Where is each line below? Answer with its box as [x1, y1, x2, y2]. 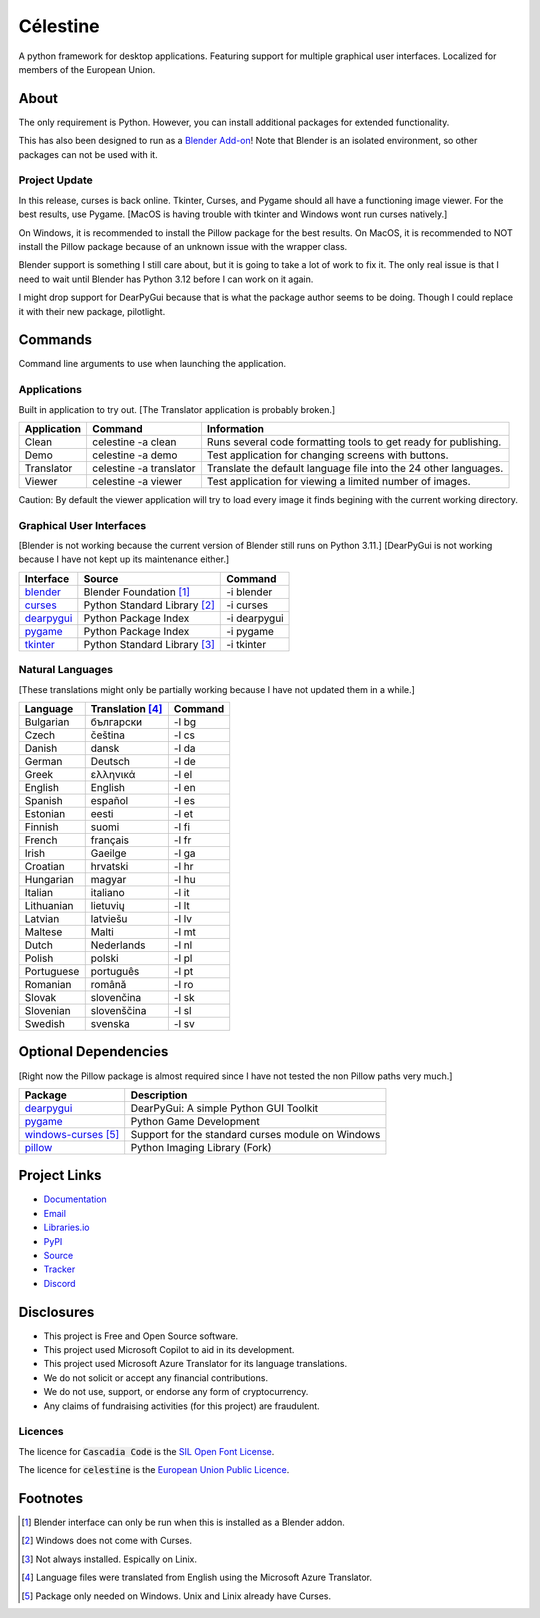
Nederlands [90, 938, 146, 952]
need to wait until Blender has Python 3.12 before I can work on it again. [18, 273, 314, 285]
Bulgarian [24, 715, 70, 729]
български [90, 715, 143, 729]
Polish [24, 951, 54, 965]
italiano [90, 886, 125, 899]
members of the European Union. [18, 63, 156, 75]
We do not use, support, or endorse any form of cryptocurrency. [43, 1386, 309, 1398]
